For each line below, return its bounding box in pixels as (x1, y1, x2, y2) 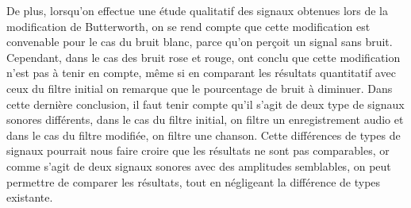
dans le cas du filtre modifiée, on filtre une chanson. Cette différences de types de (6, 126, 401, 143)
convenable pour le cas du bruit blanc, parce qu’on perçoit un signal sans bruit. (6, 33, 393, 50)
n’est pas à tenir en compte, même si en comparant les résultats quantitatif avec (6, 64, 396, 81)
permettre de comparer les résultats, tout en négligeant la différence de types (6, 173, 381, 190)
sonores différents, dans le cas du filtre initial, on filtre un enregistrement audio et (6, 111, 404, 128)
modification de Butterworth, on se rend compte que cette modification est (6, 17, 371, 34)
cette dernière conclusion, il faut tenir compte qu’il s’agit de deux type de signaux (6, 95, 405, 112)
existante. (6, 189, 53, 206)
